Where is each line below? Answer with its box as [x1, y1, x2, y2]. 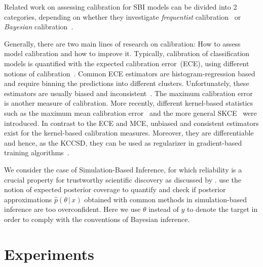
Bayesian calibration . [4, 21, 73, 32]
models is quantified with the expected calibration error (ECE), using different [4, 58, 249, 68]
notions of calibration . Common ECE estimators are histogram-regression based [4, 68, 255, 78]
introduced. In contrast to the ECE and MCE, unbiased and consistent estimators [4, 117, 259, 128]
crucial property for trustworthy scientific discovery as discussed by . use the [4, 174, 241, 185]
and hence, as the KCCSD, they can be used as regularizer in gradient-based [4, 137, 242, 148]
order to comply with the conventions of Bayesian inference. [4, 213, 190, 224]
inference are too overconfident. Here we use [4, 204, 141, 214]
